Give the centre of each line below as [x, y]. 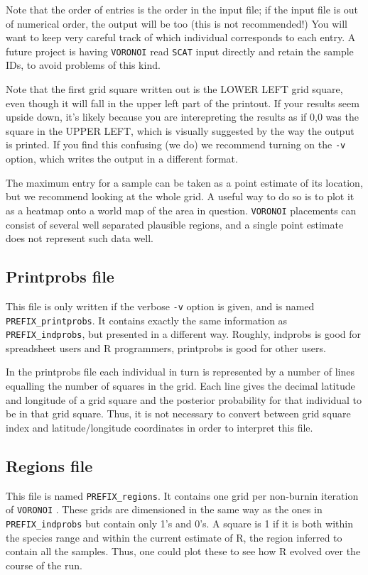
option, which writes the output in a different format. [122, 159]
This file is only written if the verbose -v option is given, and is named [160, 306]
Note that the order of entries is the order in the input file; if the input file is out [182, 9]
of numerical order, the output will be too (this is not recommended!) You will [177, 23]
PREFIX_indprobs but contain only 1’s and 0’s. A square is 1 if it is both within [179, 523]
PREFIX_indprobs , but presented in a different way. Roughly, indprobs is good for [184, 334]
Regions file [49, 465]
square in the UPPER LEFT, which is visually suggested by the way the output [180, 130]
